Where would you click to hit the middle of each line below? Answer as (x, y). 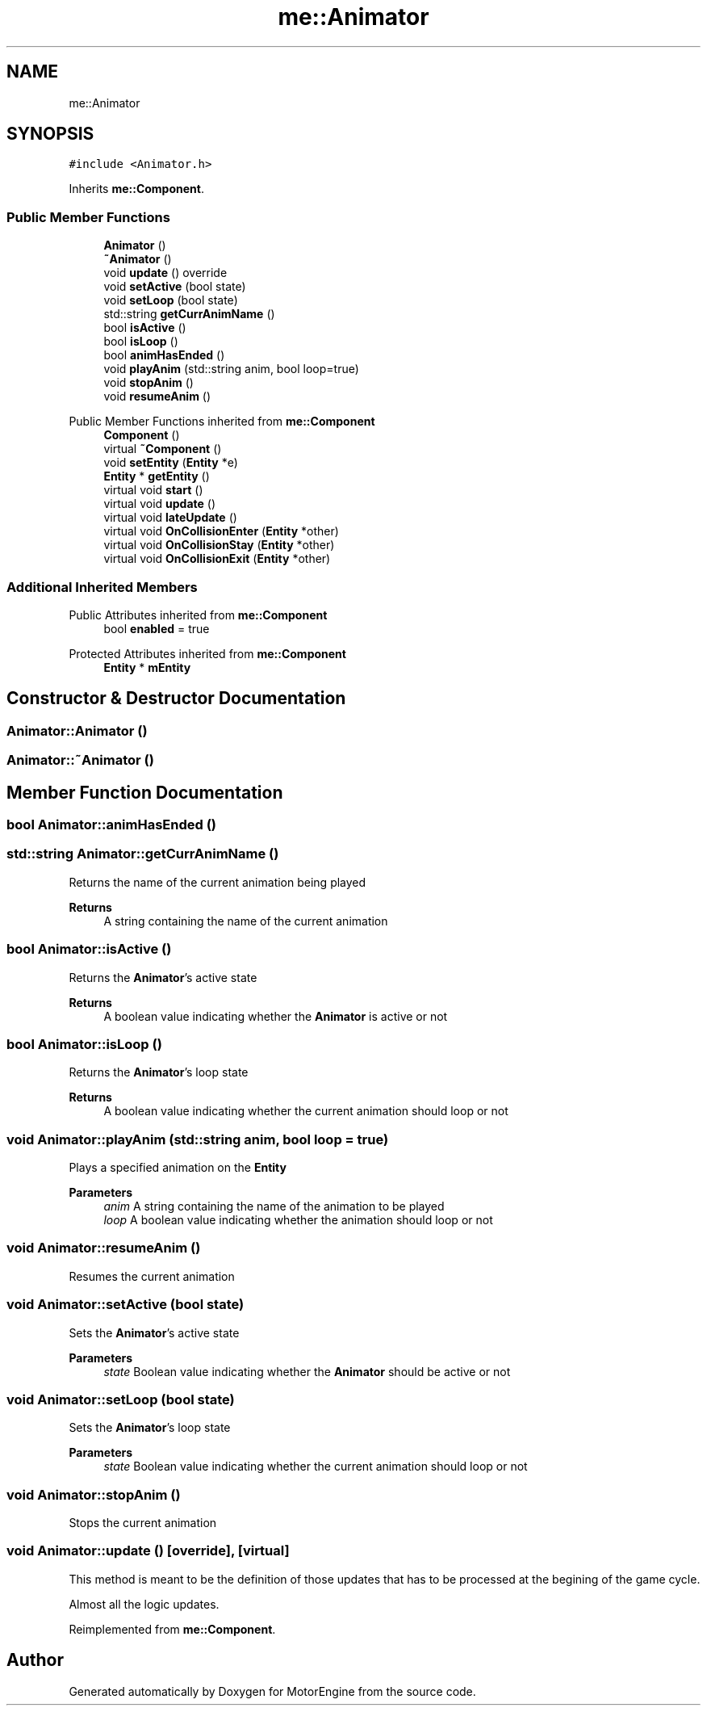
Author (35, 1660)
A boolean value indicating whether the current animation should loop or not (306, 1111)
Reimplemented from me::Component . (172, 1629)
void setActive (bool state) (175, 287)
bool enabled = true (157, 628)
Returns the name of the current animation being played (218, 882)
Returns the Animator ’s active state (163, 977)
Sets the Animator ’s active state (154, 1332)
